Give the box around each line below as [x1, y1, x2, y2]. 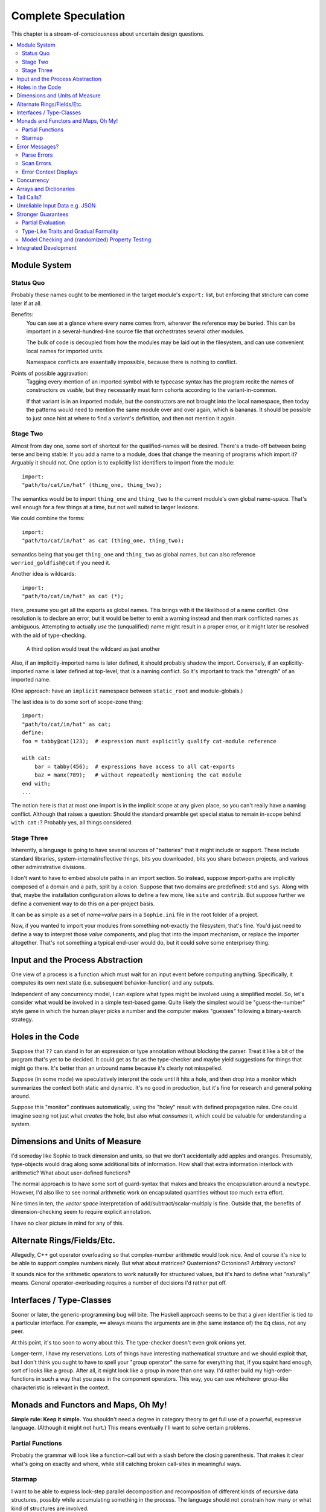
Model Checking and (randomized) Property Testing [22, 236, 152, 243]
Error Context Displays [22, 168, 78, 175]
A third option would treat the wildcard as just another [26, 645, 160, 653]
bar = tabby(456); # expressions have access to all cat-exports [34, 763, 235, 770]
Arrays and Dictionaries [16, 185, 75, 192]
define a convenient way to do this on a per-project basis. [11, 900, 155, 907]
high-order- [263, 1367, 293, 1374]
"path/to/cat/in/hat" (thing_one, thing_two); [22, 481, 162, 489]
